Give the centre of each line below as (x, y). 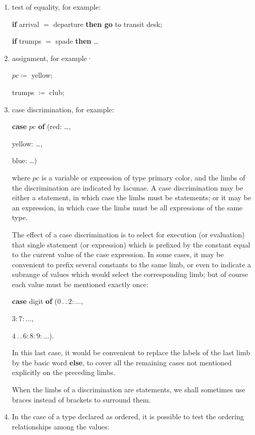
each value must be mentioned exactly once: (80, 284)
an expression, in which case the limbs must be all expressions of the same (127, 207)
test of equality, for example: (56, 7)
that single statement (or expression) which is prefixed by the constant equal (131, 244)
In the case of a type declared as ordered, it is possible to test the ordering (128, 416)
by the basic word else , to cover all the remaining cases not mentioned (122, 362)
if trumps (27, 41)
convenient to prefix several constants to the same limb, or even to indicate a (132, 264)
